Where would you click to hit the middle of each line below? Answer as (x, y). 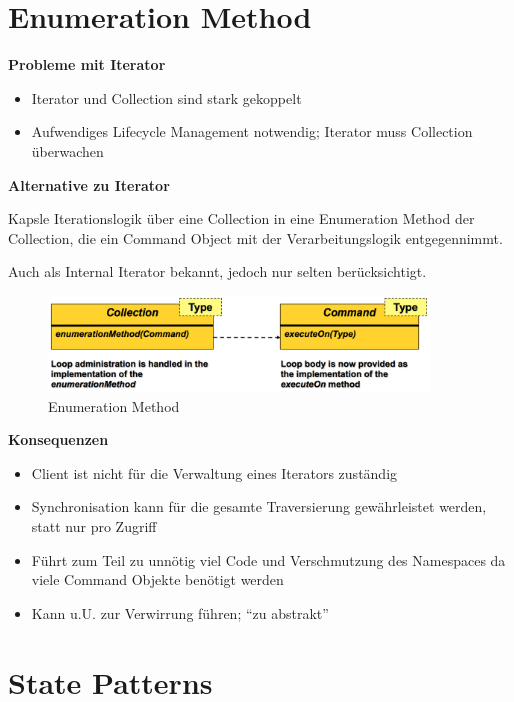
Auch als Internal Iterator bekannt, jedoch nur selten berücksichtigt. (217, 271)
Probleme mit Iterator (87, 64)
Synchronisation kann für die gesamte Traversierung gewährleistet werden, (259, 506)
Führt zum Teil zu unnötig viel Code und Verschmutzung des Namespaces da (268, 559)
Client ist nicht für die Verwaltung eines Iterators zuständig (214, 472)
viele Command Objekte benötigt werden (157, 579)
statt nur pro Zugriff (94, 525)
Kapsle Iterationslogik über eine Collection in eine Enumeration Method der (241, 218)
